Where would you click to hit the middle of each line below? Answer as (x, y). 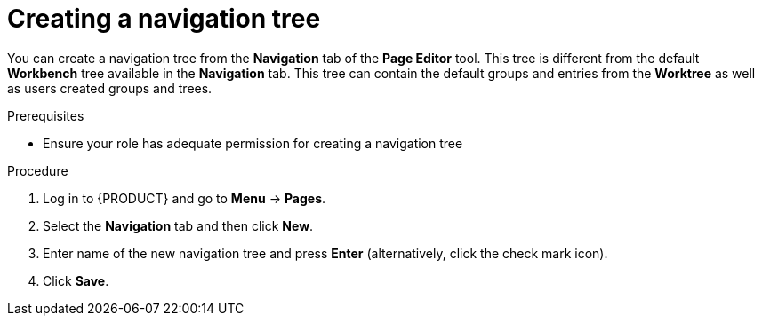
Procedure (38, 170)
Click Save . (76, 280)
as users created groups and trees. (110, 88)
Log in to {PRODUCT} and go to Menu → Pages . (184, 198)
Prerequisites (46, 115)
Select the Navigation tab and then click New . (178, 225)
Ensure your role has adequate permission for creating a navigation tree (253, 143)
